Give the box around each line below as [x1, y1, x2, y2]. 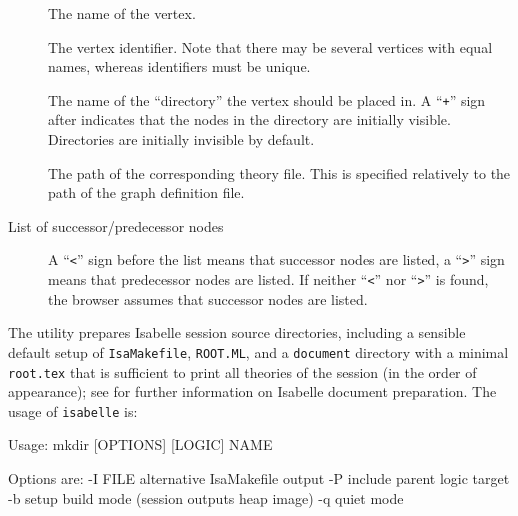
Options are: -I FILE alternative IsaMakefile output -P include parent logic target [8, 468, 510, 489]
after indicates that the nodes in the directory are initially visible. [48, 109, 451, 130]
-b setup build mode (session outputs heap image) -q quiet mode [8, 487, 404, 508]
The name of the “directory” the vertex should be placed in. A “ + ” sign [48, 89, 486, 110]
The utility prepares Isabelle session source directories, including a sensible [8, 322, 466, 343]
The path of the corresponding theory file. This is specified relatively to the [48, 162, 511, 183]
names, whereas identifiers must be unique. [48, 56, 311, 77]
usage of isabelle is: [8, 400, 138, 421]
